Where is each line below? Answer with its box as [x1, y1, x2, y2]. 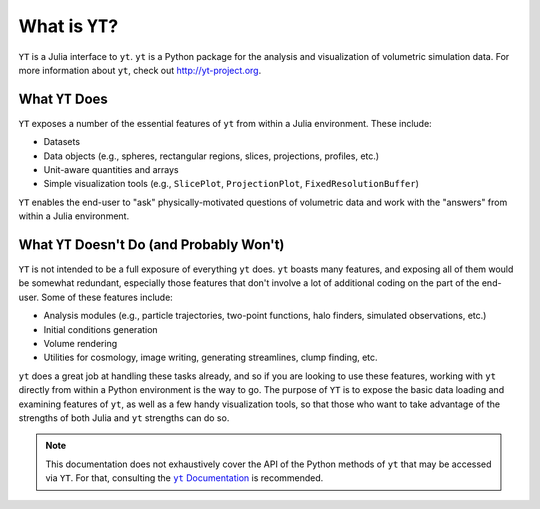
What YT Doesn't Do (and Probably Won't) [18, 236, 285, 253]
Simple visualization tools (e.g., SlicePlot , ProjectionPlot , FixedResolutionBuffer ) [43, 178, 420, 190]
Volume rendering [43, 338, 118, 350]
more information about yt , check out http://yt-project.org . [18, 64, 262, 76]
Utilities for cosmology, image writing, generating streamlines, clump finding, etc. [43, 351, 379, 364]
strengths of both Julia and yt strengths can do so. [18, 412, 230, 424]
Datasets [43, 136, 80, 148]
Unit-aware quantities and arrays [43, 164, 179, 176]
